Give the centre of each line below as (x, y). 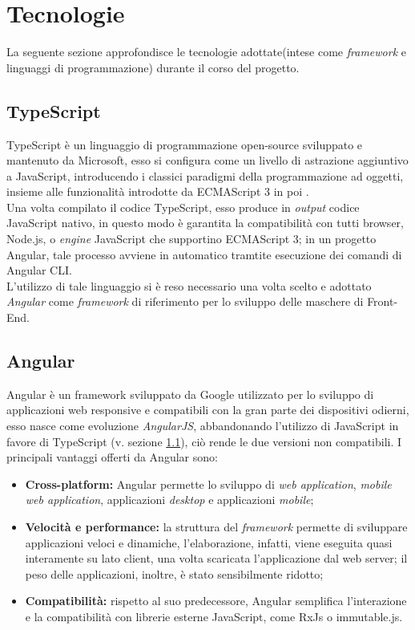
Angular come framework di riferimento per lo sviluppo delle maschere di (185, 301)
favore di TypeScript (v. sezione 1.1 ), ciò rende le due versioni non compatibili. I (204, 441)
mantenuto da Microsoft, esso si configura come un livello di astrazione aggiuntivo (207, 160)
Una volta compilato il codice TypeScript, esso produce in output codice (183, 207)
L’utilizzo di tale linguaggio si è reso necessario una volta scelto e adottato (189, 285)
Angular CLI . (39, 270)
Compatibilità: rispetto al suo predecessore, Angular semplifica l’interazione (216, 601)
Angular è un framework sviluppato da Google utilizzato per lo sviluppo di (190, 394)
